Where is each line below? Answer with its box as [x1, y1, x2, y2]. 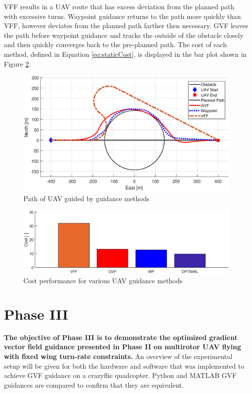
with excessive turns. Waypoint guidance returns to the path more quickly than [4, 11, 241, 21]
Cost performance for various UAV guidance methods [23, 275, 183, 286]
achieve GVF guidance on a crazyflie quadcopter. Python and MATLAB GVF [4, 370, 237, 380]
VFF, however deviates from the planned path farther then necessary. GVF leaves [4, 20, 248, 31]
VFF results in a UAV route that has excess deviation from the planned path [4, 1, 234, 11]
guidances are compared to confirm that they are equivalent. [4, 379, 184, 390]
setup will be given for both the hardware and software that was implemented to [4, 360, 244, 371]
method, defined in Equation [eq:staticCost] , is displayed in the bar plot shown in [4, 49, 247, 59]
